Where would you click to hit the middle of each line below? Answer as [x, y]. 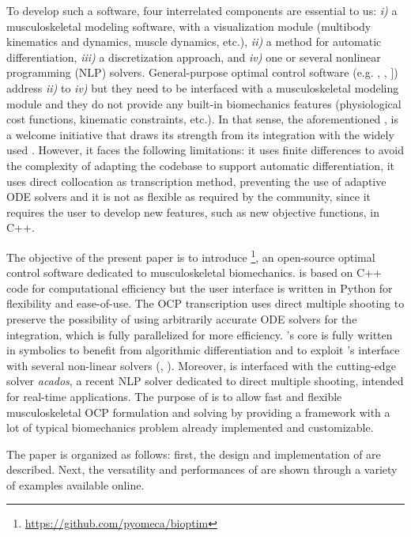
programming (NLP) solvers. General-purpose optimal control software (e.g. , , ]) [202, 72]
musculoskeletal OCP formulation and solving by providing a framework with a [198, 412]
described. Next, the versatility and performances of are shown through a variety [202, 469]
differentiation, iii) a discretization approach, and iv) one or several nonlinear [194, 57]
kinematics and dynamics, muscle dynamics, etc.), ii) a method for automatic [194, 42]
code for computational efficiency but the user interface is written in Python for [200, 287]
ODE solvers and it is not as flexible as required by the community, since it [189, 197]
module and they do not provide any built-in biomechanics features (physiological [204, 103]
